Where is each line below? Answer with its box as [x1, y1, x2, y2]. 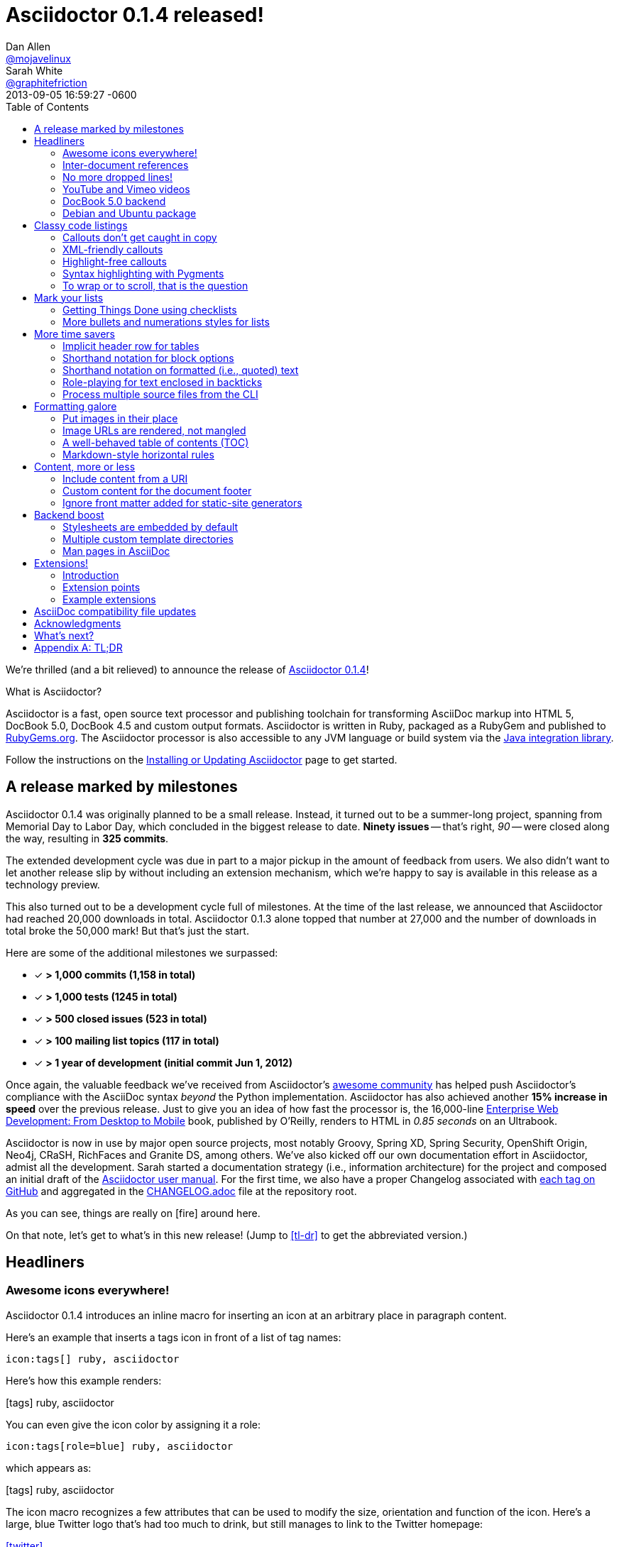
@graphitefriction [6, 76, 87, 89]
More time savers [34, 327, 115, 340]
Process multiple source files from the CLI [62, 387, 258, 400]
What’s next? [34, 629, 94, 642]
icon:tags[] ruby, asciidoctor [6, 1353, 180, 1365]
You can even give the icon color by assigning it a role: [6, 1418, 261, 1431]
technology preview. [6, 878, 100, 891]
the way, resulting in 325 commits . [6, 832, 169, 844]
